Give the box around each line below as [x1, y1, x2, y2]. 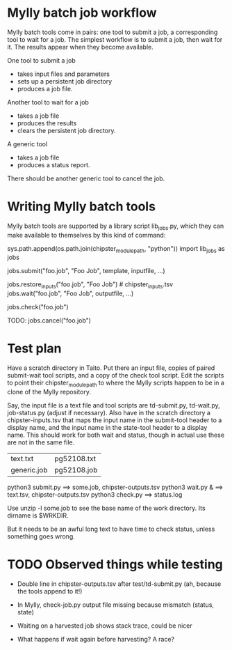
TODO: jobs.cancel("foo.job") [7, 316, 92, 325]
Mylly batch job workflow [7, 5, 157, 21]
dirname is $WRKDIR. [7, 511, 69, 520]
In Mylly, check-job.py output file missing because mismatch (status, [17, 601, 214, 609]
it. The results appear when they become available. [7, 42, 154, 51]
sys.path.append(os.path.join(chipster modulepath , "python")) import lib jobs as [7, 244, 226, 254]
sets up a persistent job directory [17, 77, 113, 85]
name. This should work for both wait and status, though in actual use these [7, 431, 224, 439]
